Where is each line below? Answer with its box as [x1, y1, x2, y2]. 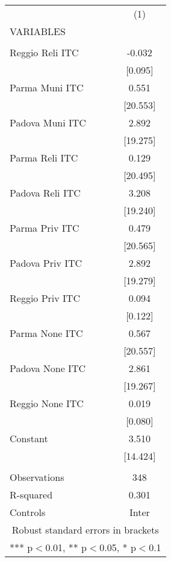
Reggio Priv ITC [10, 291, 80, 305]
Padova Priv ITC [10, 256, 82, 270]
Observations [10, 470, 64, 484]
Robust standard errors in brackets [11, 523, 159, 537]
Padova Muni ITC [10, 116, 86, 129]
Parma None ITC [10, 326, 83, 340]
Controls [10, 505, 46, 519]
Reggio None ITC [10, 396, 84, 410]
